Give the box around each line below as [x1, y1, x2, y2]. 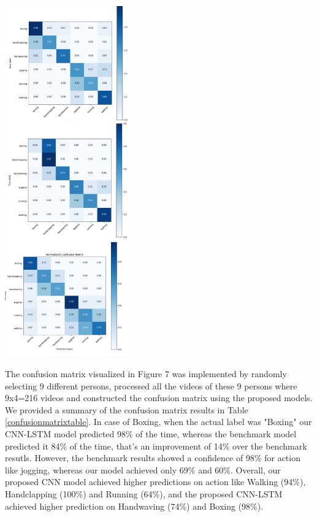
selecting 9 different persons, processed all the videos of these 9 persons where [5, 379, 297, 392]
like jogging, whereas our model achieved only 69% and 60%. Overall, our [5, 463, 281, 476]
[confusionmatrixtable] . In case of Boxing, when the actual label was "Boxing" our [5, 415, 312, 428]
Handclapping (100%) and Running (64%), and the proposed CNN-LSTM [5, 487, 283, 500]
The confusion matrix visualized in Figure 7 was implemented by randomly [5, 367, 287, 380]
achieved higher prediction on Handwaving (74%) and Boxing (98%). [5, 499, 264, 512]
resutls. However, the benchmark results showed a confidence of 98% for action [5, 451, 300, 464]
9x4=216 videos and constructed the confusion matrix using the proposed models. [5, 391, 313, 404]
